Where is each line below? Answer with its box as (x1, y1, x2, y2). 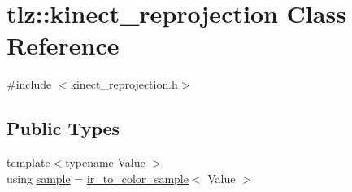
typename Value (65, 154, 146, 171)
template (7, 154, 50, 171)
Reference (7, 28, 120, 62)
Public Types (7, 116, 120, 141)
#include (7, 76, 52, 93)
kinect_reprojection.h (70, 76, 178, 93)
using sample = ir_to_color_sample (7, 169, 189, 186)
